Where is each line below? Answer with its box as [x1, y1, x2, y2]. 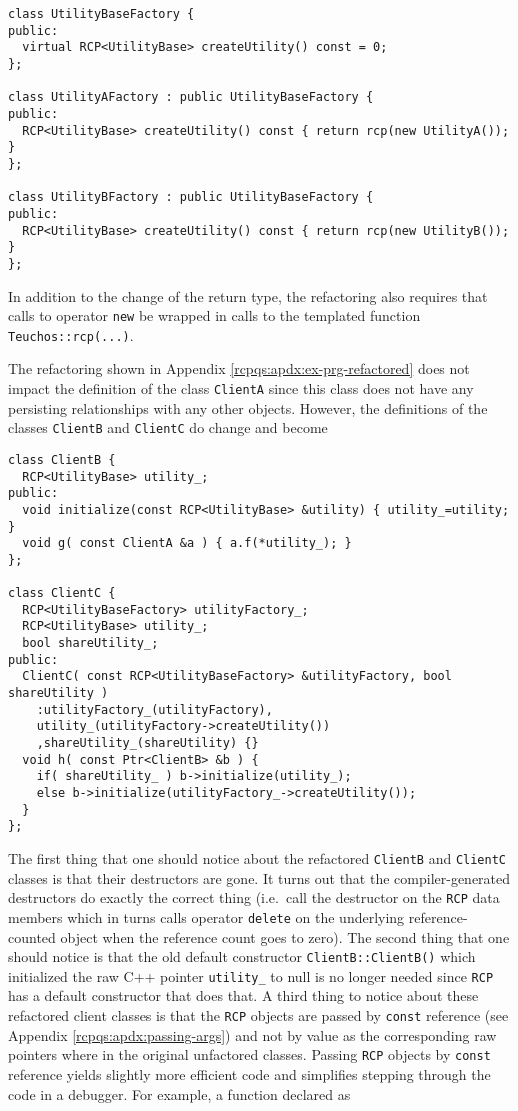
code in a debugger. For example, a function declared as [8, 1083, 351, 1104]
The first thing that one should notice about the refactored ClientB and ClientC [8, 848, 507, 868]
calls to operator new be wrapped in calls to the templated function [8, 305, 421, 326]
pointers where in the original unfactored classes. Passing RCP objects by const [8, 1044, 491, 1065]
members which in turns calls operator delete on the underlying [8, 906, 405, 927]
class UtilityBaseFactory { [8, 7, 195, 21]
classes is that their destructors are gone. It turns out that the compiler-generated [8, 867, 511, 888]
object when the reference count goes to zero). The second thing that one [60, 926, 510, 947]
